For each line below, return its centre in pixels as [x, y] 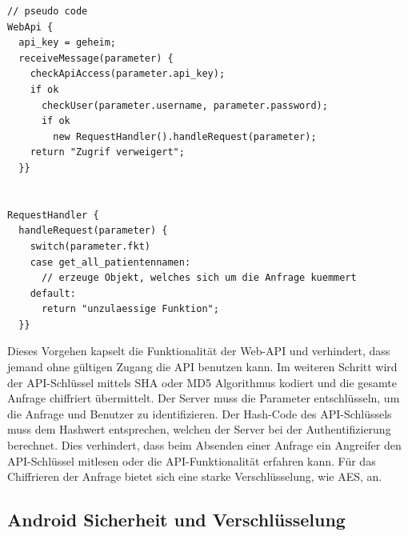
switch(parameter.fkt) [90, 246]
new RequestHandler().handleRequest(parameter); [185, 136]
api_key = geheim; [68, 43]
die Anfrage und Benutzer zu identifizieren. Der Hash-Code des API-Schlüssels [200, 413]
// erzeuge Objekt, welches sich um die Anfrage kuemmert [199, 278]
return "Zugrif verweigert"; [107, 152]
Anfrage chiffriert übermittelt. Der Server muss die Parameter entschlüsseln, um [204, 398]
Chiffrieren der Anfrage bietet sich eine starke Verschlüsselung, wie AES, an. [195, 476]
